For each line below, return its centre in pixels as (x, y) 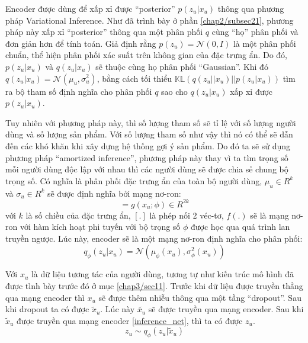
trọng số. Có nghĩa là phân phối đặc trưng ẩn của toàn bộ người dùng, (134, 180)
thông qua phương (251, 8)
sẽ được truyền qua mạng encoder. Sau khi (226, 309)
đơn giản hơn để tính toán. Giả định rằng (81, 43)
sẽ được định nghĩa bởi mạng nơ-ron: (114, 193)
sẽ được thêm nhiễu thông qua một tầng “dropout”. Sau (200, 297)
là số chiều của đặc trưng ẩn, (78, 215)
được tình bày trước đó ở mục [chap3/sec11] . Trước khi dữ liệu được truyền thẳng (154, 285)
